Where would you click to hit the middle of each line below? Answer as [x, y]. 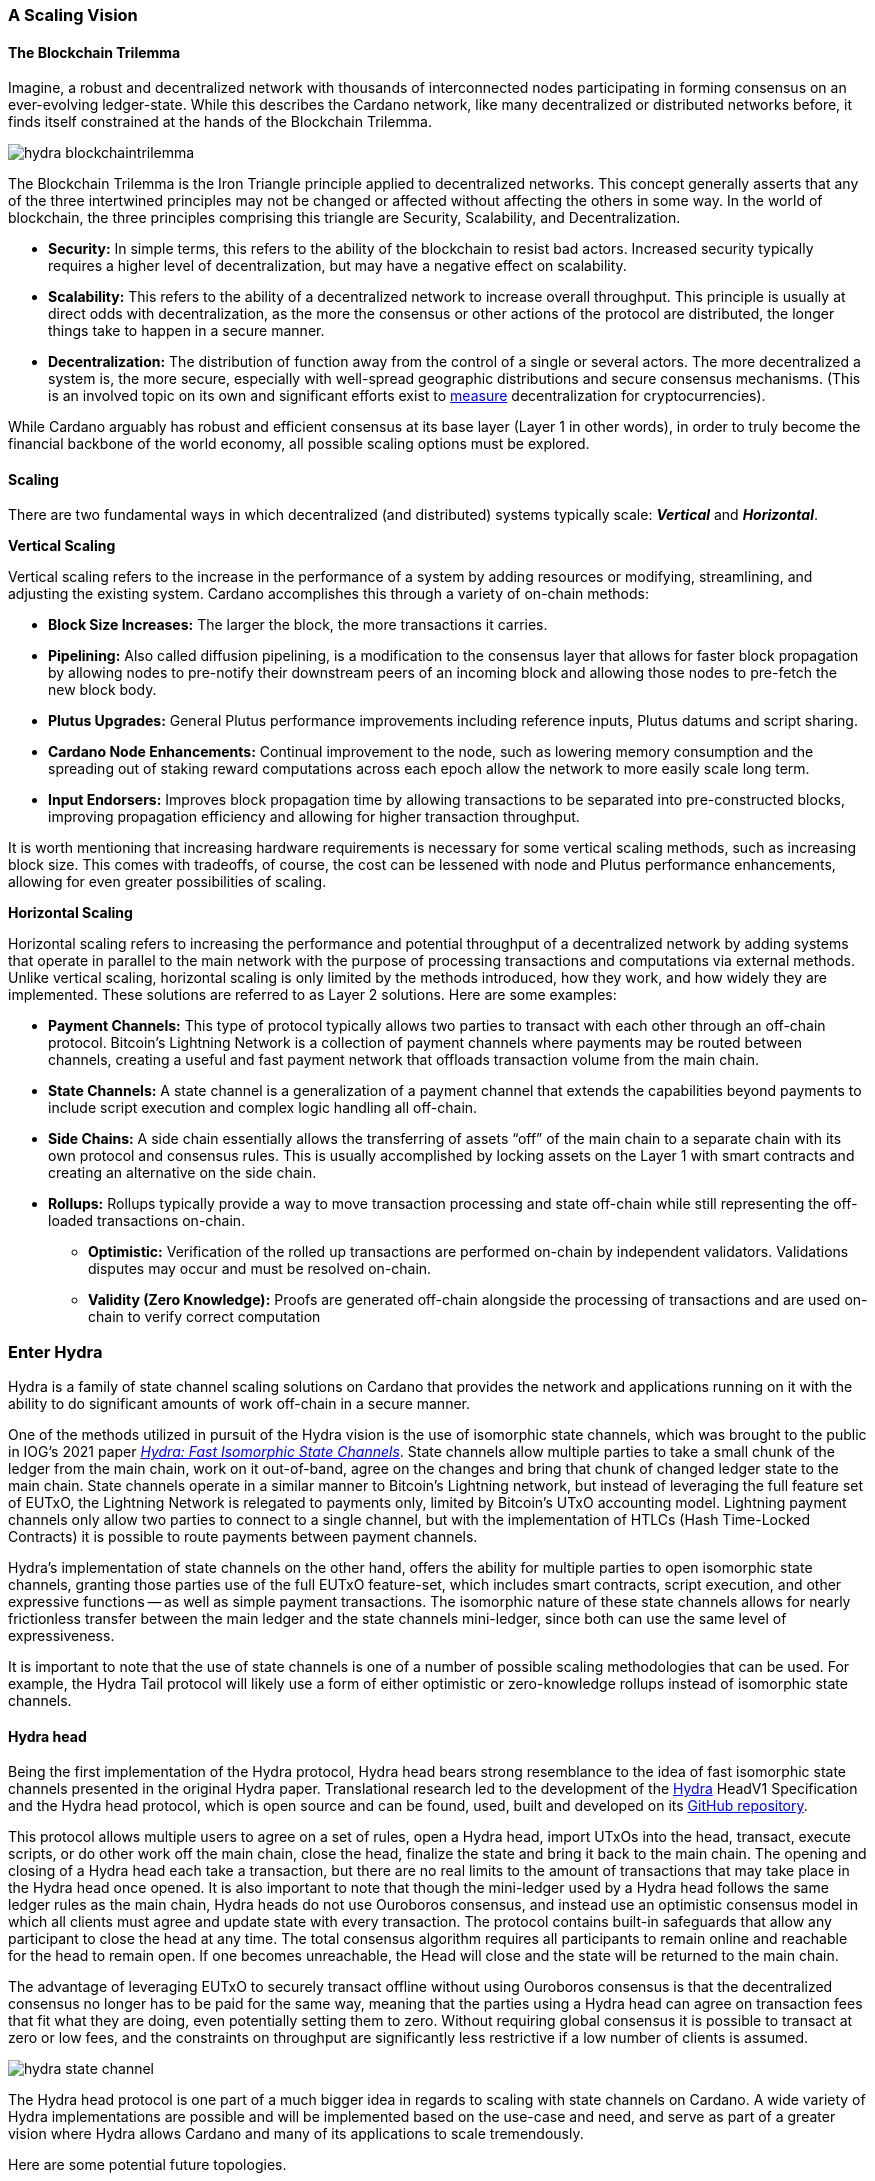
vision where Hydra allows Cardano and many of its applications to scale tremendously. [296, 2134]
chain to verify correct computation [204, 1317]
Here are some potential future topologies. [147, 2165]
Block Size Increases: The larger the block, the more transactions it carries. [298, 625]
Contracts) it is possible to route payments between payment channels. [243, 1537]
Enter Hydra [55, 1351]
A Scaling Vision [73, 15]
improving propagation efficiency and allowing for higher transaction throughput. [314, 817]
